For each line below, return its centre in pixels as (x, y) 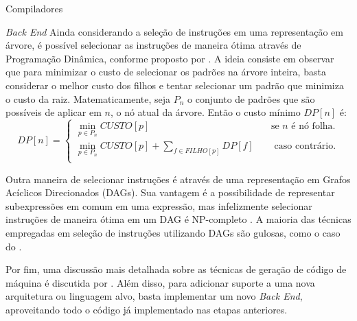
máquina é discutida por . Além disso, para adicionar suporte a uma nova (160, 282)
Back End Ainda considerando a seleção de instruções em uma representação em (174, 31)
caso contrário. (305, 146)
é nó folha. (313, 127)
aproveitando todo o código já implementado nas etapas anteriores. (147, 309)
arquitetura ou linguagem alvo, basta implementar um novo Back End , (154, 296)
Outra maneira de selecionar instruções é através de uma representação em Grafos (178, 179)
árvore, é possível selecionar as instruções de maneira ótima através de (153, 45)
